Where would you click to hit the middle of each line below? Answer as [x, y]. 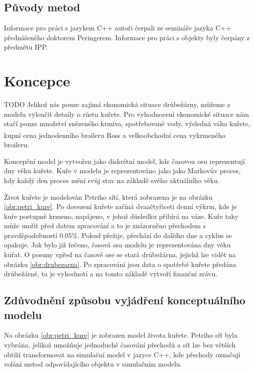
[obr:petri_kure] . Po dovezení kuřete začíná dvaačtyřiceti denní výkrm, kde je [120, 206]
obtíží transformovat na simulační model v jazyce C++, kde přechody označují [122, 354]
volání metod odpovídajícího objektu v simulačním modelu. [93, 364]
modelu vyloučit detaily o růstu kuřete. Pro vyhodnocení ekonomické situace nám [127, 114]
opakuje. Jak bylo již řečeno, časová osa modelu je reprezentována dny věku [117, 245]
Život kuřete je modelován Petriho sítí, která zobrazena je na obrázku [108, 197]
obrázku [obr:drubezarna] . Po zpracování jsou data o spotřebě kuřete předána [120, 264]
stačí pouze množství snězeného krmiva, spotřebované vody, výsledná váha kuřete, [127, 123]
